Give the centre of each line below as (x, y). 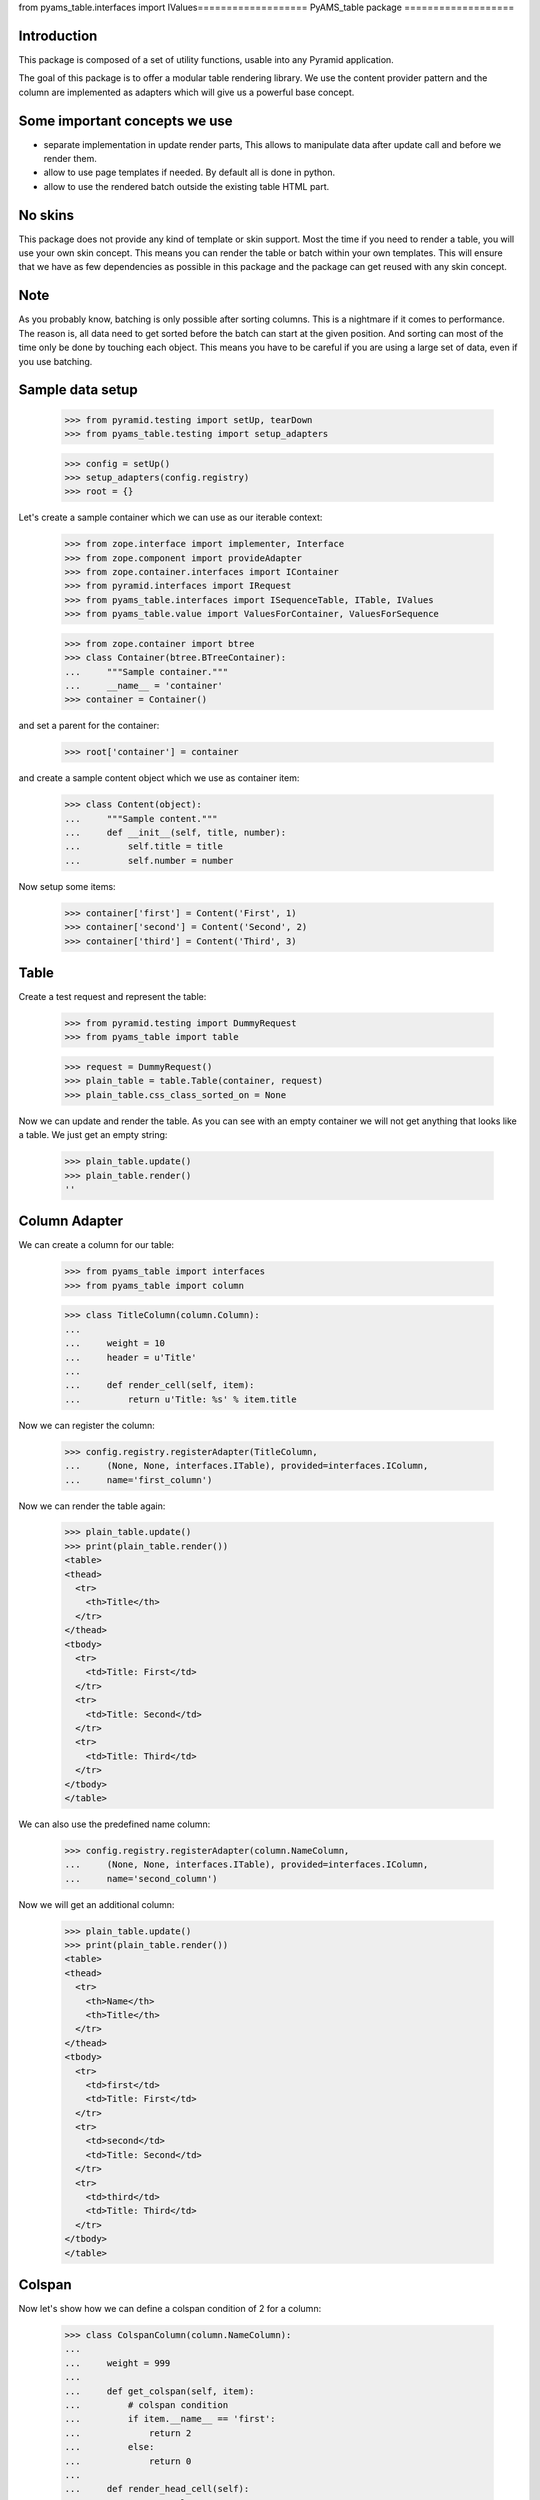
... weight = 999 (117, 2363)
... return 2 (128, 2433)
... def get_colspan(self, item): (159, 2391)
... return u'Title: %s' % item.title (180, 1399)
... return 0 (128, 2461)
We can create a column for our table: (96, 1245)
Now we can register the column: (86, 1425)
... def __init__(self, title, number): (175, 833)
